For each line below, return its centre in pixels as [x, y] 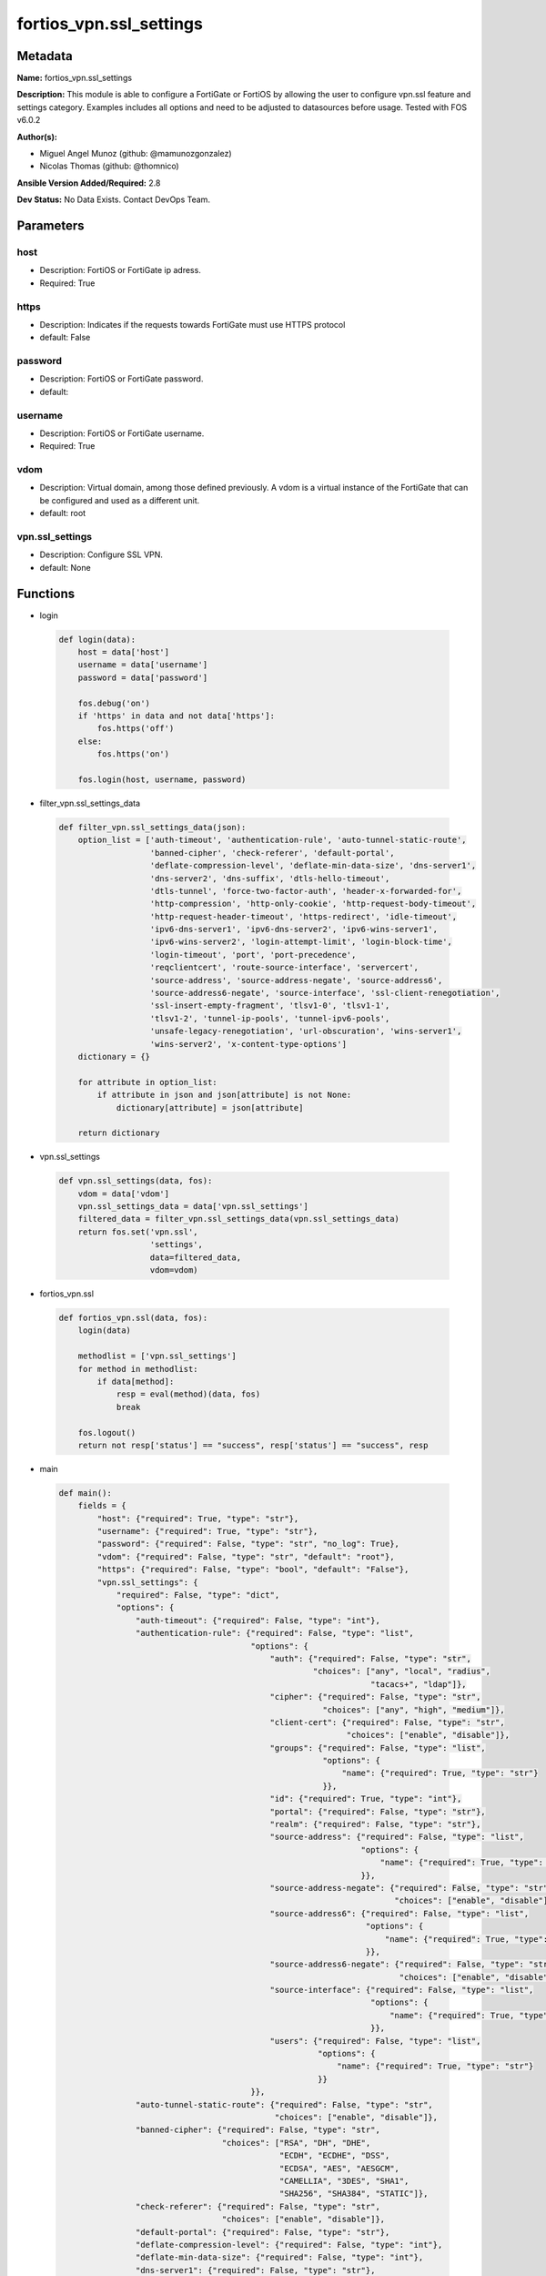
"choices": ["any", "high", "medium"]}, [414, 1710]
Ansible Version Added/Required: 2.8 [89, 183]
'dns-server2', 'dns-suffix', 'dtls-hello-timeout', [270, 878]
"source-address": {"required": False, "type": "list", [397, 1837]
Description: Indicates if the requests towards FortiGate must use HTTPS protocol [192, 324]
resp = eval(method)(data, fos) [188, 1394]
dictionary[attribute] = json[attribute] [210, 1108]
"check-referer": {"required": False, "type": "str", [258, 2206]
